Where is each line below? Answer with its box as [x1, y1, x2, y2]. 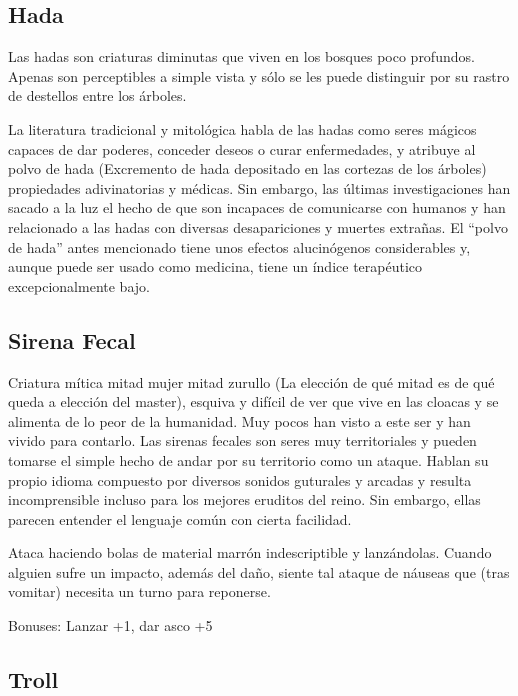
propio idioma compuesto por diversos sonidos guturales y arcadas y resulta [8, 469, 472, 490]
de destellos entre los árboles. [8, 85, 187, 106]
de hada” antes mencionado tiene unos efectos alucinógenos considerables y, [8, 236, 471, 257]
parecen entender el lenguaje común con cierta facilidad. [8, 508, 352, 529]
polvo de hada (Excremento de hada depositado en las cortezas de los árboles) [8, 158, 487, 179]
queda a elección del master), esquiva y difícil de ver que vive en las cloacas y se [8, 391, 499, 412]
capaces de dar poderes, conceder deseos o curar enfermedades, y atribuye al [8, 138, 476, 159]
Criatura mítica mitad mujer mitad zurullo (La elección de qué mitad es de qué [8, 371, 495, 392]
